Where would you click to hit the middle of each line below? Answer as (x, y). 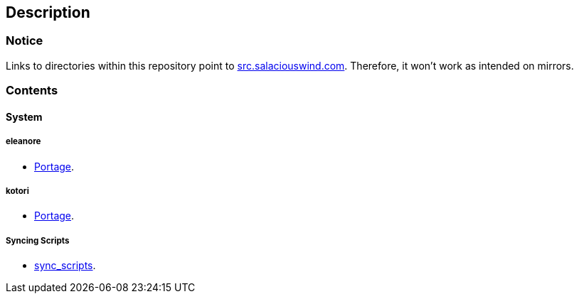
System (24, 116)
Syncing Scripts (38, 240)
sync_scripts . (65, 266)
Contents (32, 91)
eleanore (23, 142)
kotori (17, 191)
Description (48, 12)
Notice (25, 41)
